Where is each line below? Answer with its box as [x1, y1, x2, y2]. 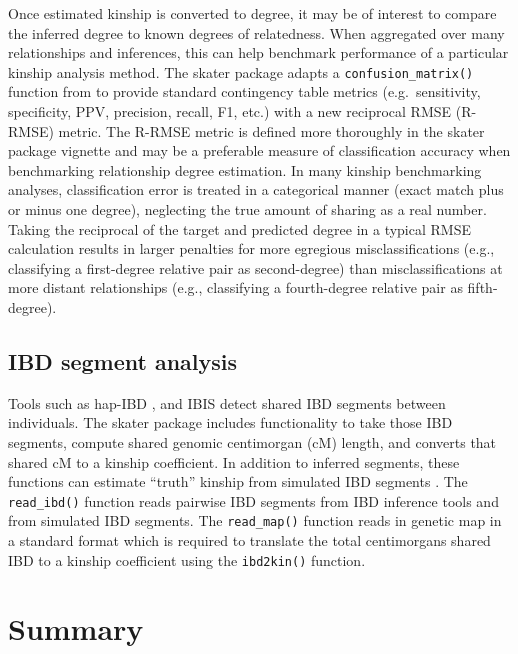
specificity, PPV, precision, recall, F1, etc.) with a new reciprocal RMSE [8, 101, 452, 122]
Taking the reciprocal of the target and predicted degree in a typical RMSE [8, 218, 471, 239]
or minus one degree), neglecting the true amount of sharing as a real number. [8, 199, 487, 219]
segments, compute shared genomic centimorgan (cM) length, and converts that [8, 431, 497, 452]
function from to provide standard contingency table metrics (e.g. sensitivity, [8, 81, 481, 102]
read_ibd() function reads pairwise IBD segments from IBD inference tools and [8, 490, 499, 511]
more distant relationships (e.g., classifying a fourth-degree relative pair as [8, 277, 463, 298]
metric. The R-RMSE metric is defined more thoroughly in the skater [58, 120, 485, 141]
